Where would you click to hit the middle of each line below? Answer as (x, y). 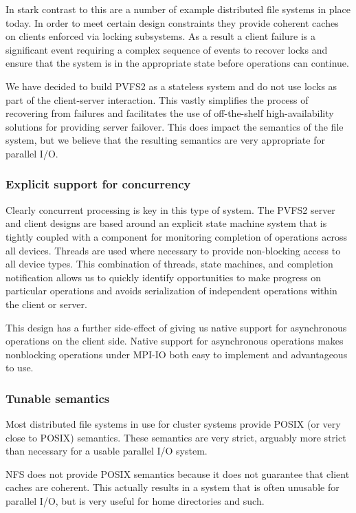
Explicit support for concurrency (98, 184)
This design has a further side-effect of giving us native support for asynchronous (176, 327)
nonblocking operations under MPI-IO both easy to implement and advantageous (177, 354)
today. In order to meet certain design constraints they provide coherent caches (172, 22)
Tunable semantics (58, 398)
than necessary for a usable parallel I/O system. (107, 451)
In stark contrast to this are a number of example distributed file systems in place (178, 9)
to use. (20, 368)
